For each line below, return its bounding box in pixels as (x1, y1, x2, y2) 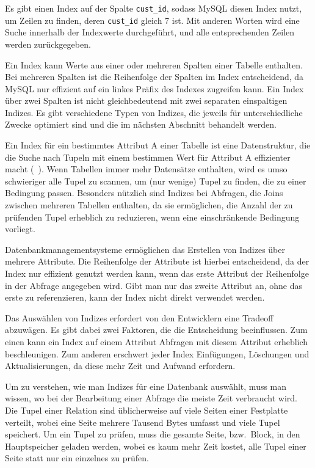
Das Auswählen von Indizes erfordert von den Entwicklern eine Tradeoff (5, 311, 273, 324)
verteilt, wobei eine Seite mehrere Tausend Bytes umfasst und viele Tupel (5, 415, 280, 428)
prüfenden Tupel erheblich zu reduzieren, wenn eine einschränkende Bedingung (5, 210, 300, 223)
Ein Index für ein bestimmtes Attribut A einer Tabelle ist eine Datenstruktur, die (5, 139, 311, 152)
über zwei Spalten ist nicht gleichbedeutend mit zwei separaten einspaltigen (5, 94, 288, 107)
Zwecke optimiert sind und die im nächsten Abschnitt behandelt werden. (5, 118, 277, 131)
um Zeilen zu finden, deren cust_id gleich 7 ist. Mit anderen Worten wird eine (5, 13, 300, 26)
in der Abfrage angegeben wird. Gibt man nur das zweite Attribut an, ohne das (5, 279, 302, 291)
